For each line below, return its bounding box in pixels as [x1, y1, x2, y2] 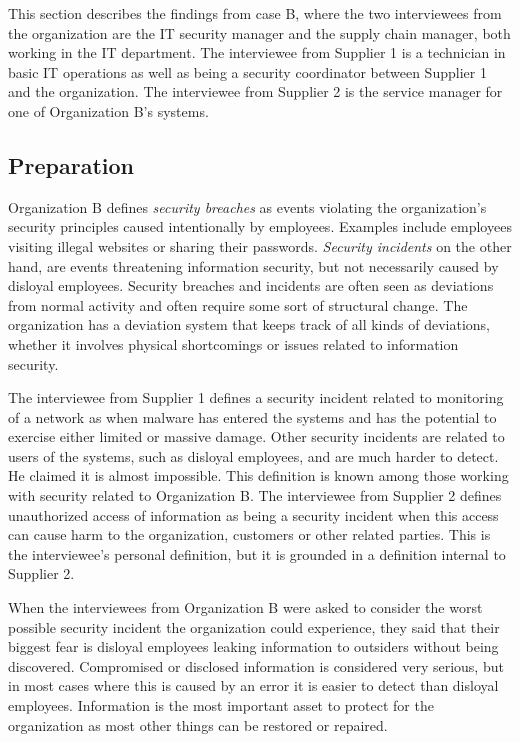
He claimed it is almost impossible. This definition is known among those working [8, 465, 509, 486]
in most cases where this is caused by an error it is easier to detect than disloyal [8, 675, 499, 696]
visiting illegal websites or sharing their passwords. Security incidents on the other [8, 235, 512, 256]
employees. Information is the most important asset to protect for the [8, 695, 434, 716]
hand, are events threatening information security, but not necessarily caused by [8, 255, 499, 276]
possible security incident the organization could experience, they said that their [8, 616, 500, 637]
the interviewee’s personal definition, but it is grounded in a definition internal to [8, 543, 506, 564]
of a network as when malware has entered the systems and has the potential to [8, 406, 497, 427]
